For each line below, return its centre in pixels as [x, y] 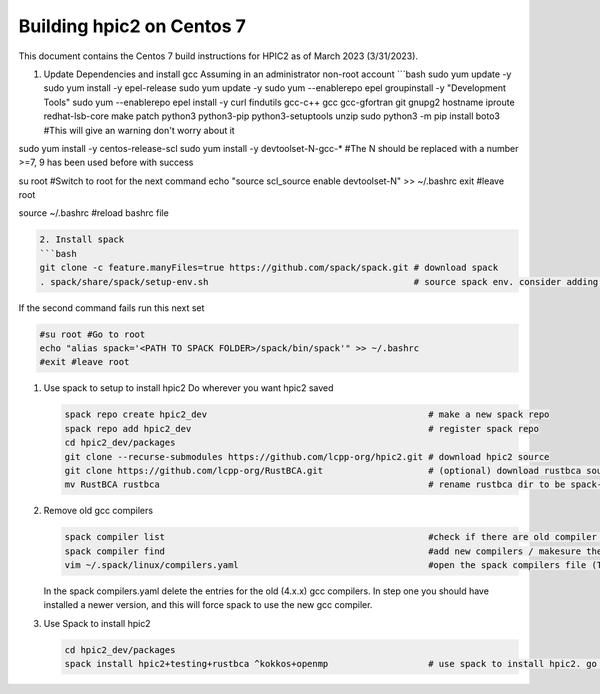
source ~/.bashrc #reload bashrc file [93, 213]
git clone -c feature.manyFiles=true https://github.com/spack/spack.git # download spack [269, 268]
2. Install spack [82, 239]
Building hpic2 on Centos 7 [132, 26]
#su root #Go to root [92, 334]
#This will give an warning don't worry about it [139, 130]
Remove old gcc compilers [98, 511]
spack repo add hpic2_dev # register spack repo [302, 428]
